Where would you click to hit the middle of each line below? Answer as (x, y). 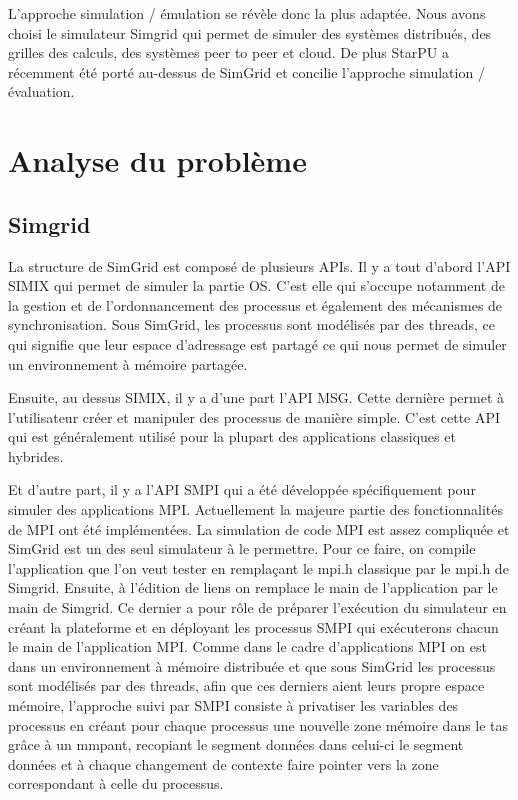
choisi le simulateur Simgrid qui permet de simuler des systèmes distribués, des (250, 32)
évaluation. (41, 91)
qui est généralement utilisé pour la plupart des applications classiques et (232, 436)
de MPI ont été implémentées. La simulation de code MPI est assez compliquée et (259, 528)
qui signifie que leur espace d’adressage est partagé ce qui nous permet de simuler (257, 343)
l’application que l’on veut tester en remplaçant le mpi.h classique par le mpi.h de (258, 567)
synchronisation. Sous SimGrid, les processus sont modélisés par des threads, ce (251, 324)
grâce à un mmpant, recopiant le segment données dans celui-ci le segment (236, 744)
